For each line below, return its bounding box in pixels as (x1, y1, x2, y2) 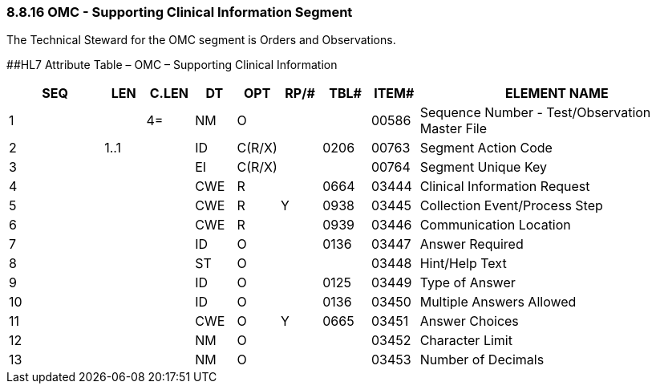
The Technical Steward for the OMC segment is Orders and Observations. (6, 33, 396, 47)
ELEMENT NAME (505, 85, 609, 102)
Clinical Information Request (419, 178, 590, 195)
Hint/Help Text (419, 255, 507, 272)
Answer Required (419, 236, 524, 253)
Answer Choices (419, 313, 519, 330)
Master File (419, 120, 488, 137)
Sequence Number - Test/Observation (419, 104, 651, 121)
